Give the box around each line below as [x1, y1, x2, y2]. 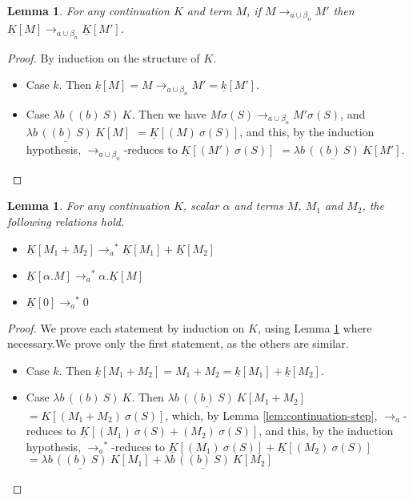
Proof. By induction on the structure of [7, 49, 200, 66]
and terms [234, 197, 283, 214]
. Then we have [131, 105, 206, 122]
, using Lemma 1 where [257, 319, 372, 336]
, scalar [182, 197, 219, 214]
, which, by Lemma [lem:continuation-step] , [165, 406, 378, 423]
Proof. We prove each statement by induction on [7, 319, 245, 336]
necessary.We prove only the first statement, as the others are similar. [7, 335, 349, 352]
